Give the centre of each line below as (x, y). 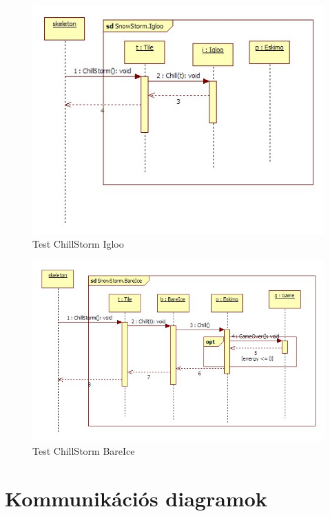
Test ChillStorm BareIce (84, 450)
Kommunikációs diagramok (136, 498)
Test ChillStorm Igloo (78, 244)
